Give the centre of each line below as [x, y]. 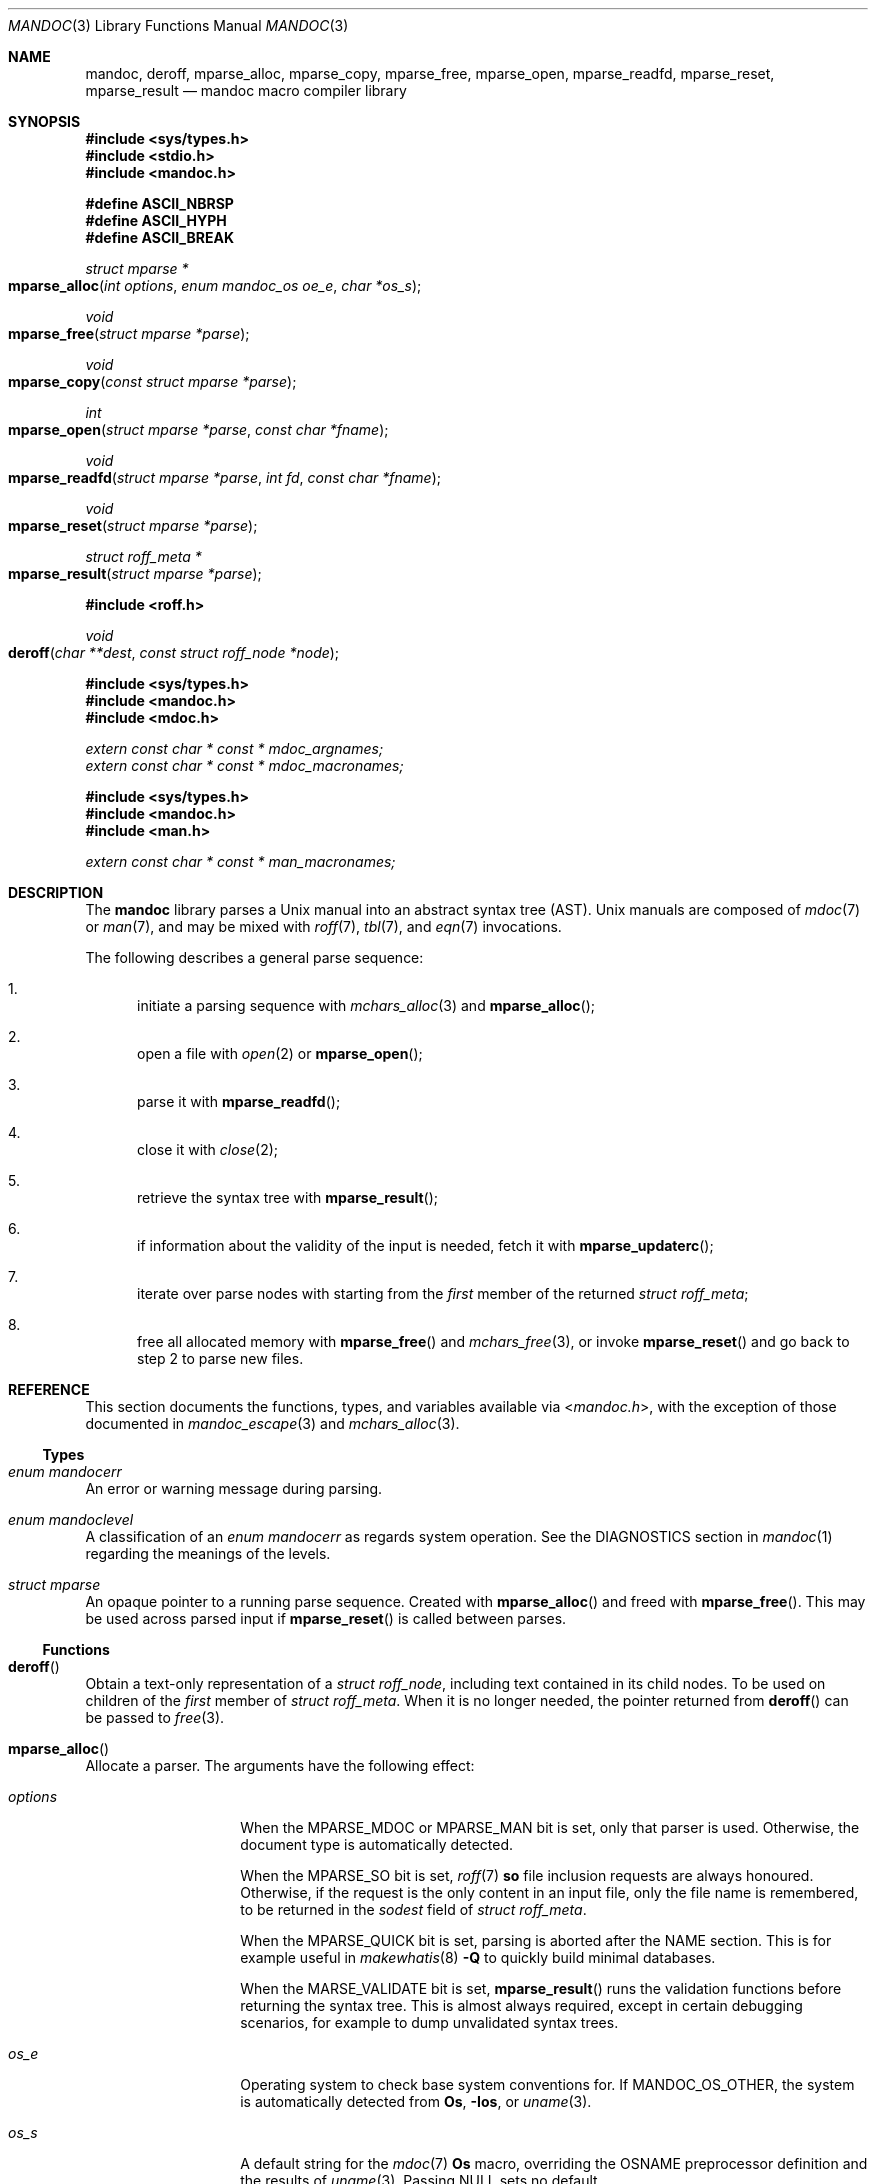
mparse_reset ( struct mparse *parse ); [133, 525]
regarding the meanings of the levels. [208, 1553]
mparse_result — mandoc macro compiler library [246, 90]
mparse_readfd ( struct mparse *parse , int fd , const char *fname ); [225, 477]
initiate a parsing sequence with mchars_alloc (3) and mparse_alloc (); [366, 1005]
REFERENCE [49, 1389]
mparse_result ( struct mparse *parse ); [135, 573]
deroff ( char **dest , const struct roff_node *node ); [174, 652]
